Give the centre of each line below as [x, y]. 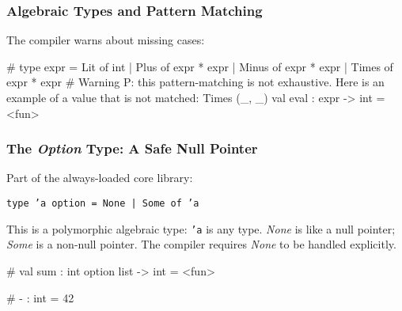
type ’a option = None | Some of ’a [103, 203]
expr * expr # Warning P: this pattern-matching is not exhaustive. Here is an [195, 82]
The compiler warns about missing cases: [106, 40]
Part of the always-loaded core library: [100, 178]
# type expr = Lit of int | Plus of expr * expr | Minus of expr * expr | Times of [200, 66]
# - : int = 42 [40, 297]
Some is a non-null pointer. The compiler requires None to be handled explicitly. [201, 244]
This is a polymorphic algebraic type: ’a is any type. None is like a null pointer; [201, 228]
